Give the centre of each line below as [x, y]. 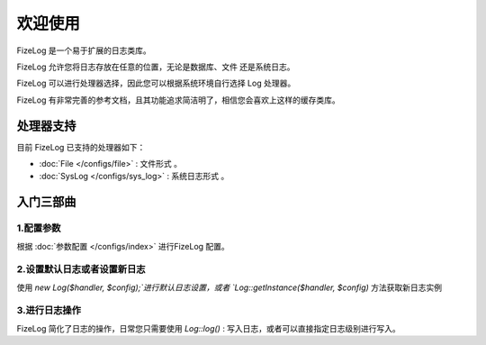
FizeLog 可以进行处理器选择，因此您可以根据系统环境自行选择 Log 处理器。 [156, 83]
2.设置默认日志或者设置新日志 [81, 269]
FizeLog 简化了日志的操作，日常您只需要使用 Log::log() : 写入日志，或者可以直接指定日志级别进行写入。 [208, 328]
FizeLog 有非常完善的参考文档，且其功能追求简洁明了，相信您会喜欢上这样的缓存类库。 [179, 100]
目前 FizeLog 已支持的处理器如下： [81, 147]
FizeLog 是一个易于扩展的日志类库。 [84, 50]
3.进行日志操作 [49, 311]
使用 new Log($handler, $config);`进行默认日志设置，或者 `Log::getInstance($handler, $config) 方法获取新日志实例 [229, 287]
